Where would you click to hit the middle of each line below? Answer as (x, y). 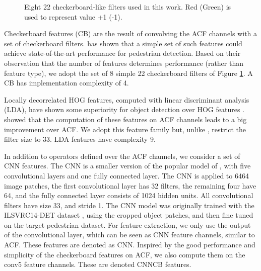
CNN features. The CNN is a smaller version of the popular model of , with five (127, 166)
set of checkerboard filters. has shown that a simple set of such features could (123, 43)
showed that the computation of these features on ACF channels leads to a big (125, 119)
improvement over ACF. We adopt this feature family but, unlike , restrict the (125, 129)
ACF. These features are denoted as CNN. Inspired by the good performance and (130, 245)
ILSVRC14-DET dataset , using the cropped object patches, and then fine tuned (129, 215)
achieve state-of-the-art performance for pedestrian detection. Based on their (122, 53)
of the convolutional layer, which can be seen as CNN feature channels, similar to (129, 235)
